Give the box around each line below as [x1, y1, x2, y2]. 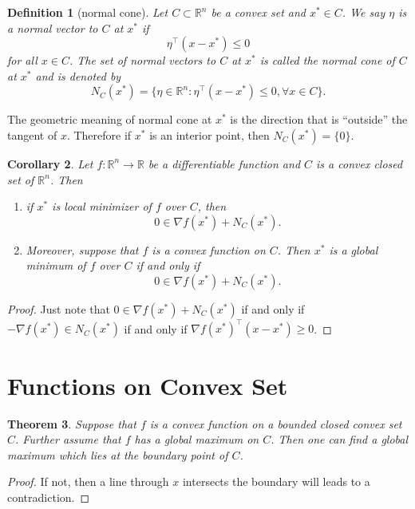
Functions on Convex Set [7, 369, 288, 401]
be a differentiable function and [148, 155, 301, 172]
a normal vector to [7, 19, 98, 36]
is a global [329, 241, 378, 258]
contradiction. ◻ [7, 488, 90, 505]
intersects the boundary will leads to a [182, 473, 370, 490]
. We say [342, 4, 385, 20]
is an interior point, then [149, 126, 270, 143]
